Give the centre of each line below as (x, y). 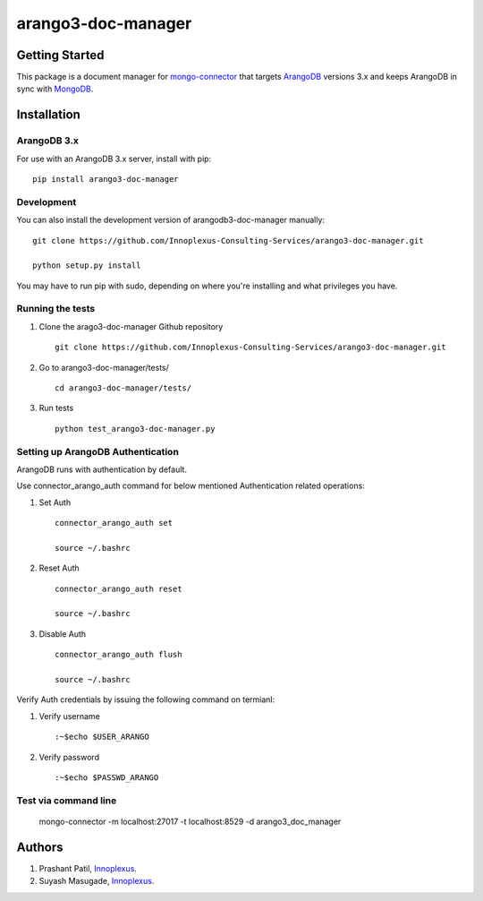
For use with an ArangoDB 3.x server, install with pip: (114, 159)
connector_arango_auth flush (119, 655)
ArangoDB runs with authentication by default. (102, 469)
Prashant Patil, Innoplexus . (88, 868)
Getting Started (60, 55)
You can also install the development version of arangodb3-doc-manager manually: (171, 220)
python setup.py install (87, 266)
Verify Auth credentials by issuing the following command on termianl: (146, 699)
